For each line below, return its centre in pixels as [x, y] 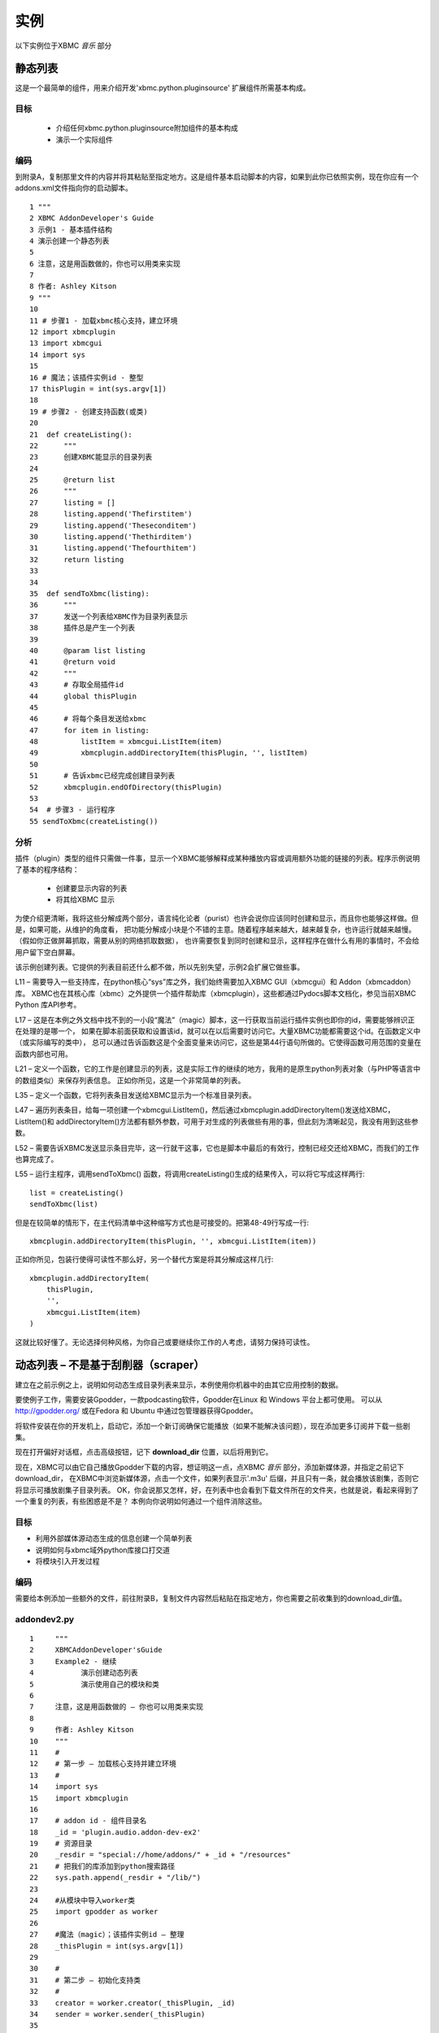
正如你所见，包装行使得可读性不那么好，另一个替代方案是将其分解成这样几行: [144, 1260]
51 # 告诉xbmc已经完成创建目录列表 [102, 776]
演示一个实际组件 [84, 139]
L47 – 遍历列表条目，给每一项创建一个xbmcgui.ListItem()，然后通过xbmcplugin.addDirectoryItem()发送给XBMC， [205, 1110]
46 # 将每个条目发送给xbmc [88, 719]
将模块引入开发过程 [67, 1561]
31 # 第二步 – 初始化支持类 [85, 1980]
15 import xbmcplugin [79, 1798]
